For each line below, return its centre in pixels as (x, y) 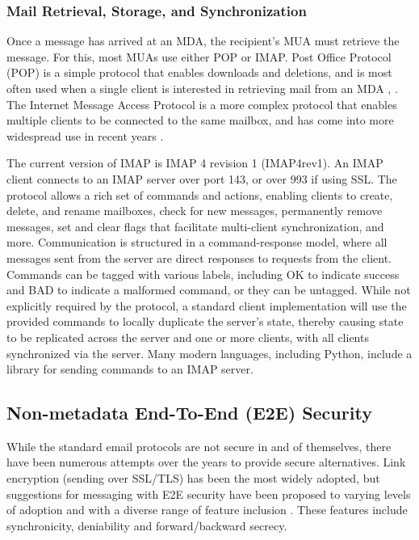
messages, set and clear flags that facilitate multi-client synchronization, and (195, 226)
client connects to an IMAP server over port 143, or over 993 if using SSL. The (202, 178)
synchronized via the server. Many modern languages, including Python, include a (209, 353)
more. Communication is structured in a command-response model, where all (197, 242)
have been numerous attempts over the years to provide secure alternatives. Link (206, 462)
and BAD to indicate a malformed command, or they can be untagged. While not (209, 290)
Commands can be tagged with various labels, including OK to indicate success (203, 274)
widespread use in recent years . (85, 135)
